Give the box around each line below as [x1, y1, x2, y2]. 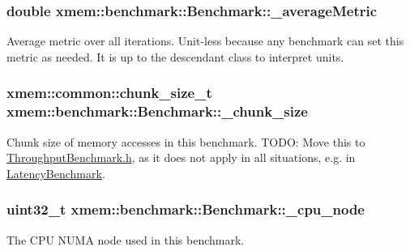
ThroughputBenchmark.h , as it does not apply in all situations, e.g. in [6, 149, 356, 166]
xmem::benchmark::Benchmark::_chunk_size [6, 101, 308, 121]
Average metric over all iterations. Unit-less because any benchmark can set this [6, 32, 404, 49]
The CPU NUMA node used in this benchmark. [6, 231, 245, 248]
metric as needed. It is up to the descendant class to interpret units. [6, 48, 344, 65]
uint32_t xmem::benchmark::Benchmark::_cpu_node [6, 199, 365, 219]
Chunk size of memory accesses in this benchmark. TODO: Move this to [6, 133, 365, 150]
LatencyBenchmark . [6, 164, 105, 181]
